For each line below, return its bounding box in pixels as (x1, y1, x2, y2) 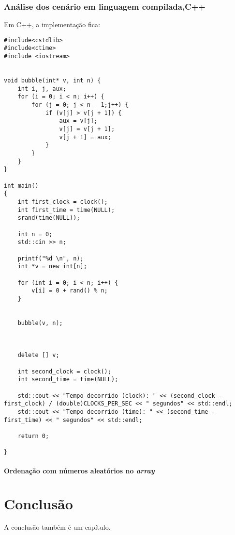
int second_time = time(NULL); (17, 376, 118, 383)
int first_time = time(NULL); (17, 206, 115, 213)
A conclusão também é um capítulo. (4, 522, 111, 532)
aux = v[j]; (59, 117, 98, 125)
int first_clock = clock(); (17, 198, 108, 205)
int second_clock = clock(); (17, 368, 111, 375)
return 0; (17, 432, 49, 439)
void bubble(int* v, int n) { (4, 77, 101, 84)
